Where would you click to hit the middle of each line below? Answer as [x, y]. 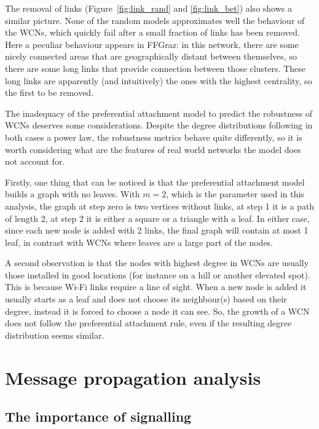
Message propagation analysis [133, 377]
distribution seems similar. [55, 335]
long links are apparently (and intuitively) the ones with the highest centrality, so [159, 80]
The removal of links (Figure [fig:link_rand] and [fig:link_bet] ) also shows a [148, 8]
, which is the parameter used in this [235, 194]
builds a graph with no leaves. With [73, 194]
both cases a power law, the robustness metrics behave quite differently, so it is [154, 137]
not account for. [35, 161]
